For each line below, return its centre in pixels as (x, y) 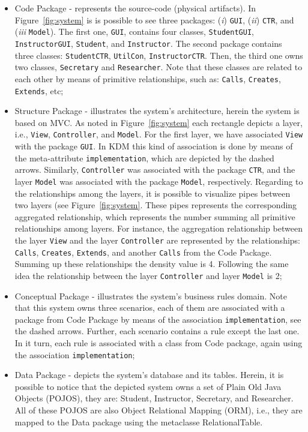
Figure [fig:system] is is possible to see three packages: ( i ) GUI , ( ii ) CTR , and (154, 19)
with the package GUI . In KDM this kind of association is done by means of (154, 146)
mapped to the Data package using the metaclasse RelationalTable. (139, 421)
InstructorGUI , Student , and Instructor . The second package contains (148, 43)
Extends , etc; (39, 90)
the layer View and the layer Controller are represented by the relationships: (157, 240)
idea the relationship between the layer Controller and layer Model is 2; (148, 275)
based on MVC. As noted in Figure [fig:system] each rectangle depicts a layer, (159, 122)
